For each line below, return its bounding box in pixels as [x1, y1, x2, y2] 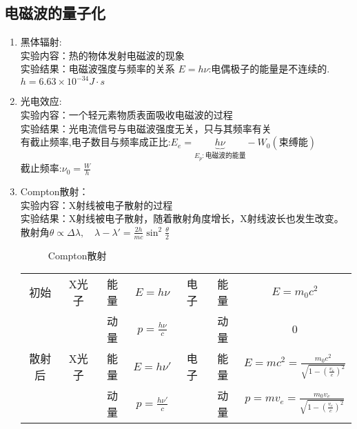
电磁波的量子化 [4, 2, 105, 23]
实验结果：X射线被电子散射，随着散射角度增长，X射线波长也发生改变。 [20, 211, 344, 226]
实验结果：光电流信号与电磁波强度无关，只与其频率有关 [20, 121, 272, 135]
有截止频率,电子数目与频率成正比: [20, 134, 171, 149]
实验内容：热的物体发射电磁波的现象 [20, 48, 185, 62]
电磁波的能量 [205, 152, 246, 160]
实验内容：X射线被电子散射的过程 [20, 197, 173, 212]
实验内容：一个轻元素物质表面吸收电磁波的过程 [20, 108, 233, 122]
